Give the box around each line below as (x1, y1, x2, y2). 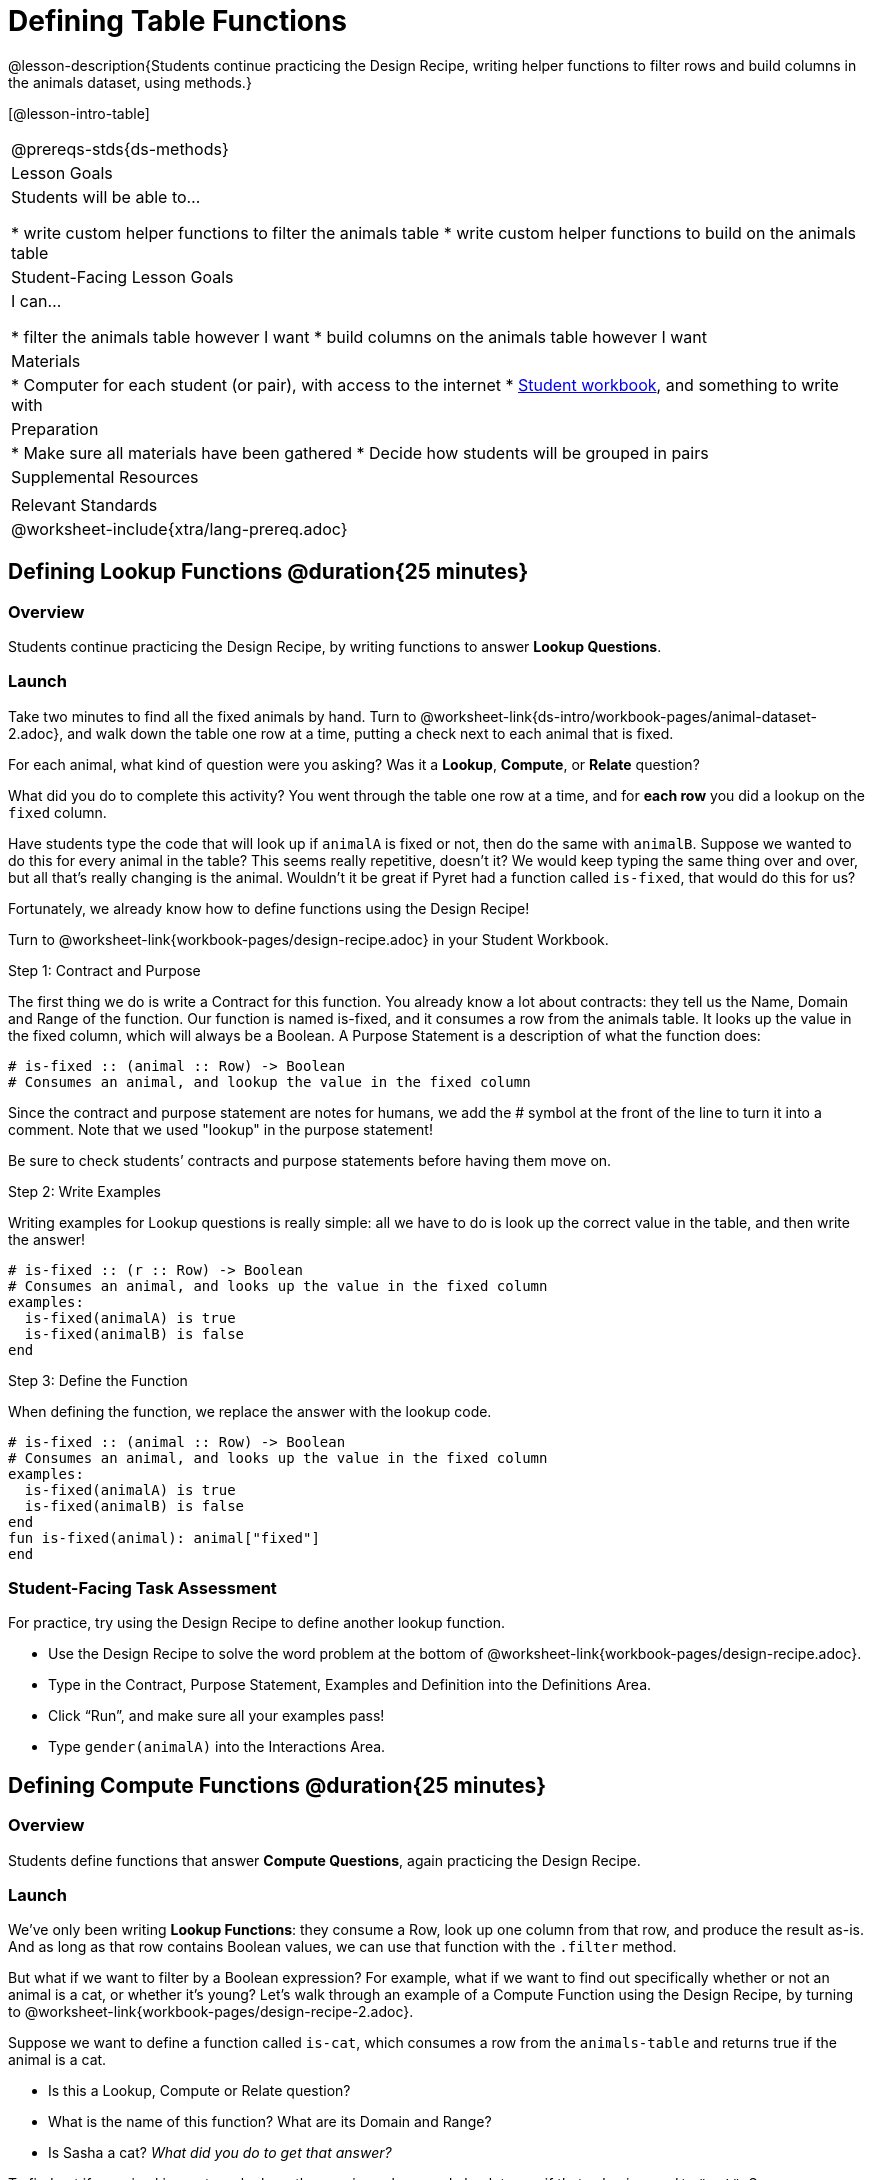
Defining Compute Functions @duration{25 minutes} (8, 1772, 547, 1798)
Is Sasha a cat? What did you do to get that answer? (48, 2144, 392, 2162)
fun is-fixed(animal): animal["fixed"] (8, 1529, 320, 1546)
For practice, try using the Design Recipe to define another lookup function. (8, 1614, 505, 1632)
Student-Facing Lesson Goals (11, 266, 234, 287)
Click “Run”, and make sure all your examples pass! (48, 1707, 385, 1725)
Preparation (11, 418, 99, 439)
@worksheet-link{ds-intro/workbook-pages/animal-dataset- (420, 707, 818, 725)
